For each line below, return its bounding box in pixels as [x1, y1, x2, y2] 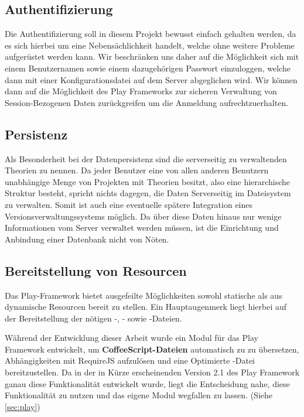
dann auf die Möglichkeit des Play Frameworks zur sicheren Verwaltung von [5, 85, 277, 97]
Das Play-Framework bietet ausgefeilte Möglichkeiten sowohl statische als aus [5, 289, 282, 301]
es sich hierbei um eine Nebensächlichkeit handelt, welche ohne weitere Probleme [5, 39, 295, 51]
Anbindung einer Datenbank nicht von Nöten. [5, 233, 169, 245]
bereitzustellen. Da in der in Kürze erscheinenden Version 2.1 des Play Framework [5, 366, 300, 378]
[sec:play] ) [5, 400, 40, 412]
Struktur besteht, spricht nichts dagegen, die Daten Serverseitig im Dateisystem [5, 187, 291, 199]
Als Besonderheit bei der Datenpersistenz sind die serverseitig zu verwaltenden [5, 152, 287, 165]
